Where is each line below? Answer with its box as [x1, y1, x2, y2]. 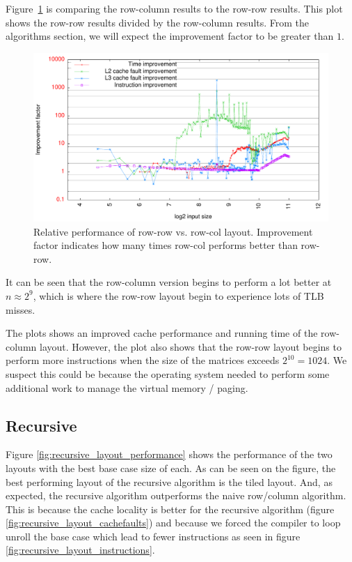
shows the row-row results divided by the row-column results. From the [6, 15, 310, 29]
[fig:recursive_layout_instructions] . [6, 542, 155, 557]
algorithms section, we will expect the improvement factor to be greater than [6, 29, 334, 43]
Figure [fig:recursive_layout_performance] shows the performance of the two [6, 447, 333, 462]
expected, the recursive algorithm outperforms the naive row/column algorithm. [6, 488, 346, 503]
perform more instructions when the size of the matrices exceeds [6, 353, 280, 367]
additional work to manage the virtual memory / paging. [6, 380, 248, 395]
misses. [6, 302, 35, 317]
